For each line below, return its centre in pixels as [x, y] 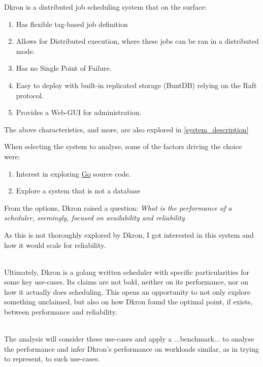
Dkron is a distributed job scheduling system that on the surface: [106, 7]
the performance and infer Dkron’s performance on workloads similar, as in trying [131, 348]
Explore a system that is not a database [78, 191]
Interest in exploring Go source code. [73, 173]
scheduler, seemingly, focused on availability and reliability [94, 218]
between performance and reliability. [61, 312]
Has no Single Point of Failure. [64, 68]
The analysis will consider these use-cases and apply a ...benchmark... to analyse [129, 339]
